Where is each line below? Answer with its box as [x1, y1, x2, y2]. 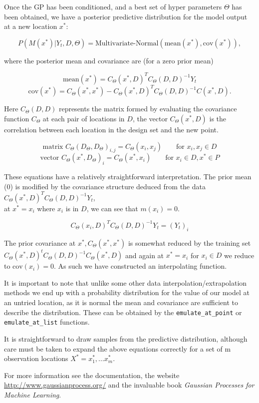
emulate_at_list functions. [4, 317, 90, 327]
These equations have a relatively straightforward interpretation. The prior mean [4, 171, 252, 182]
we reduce [224, 250, 255, 260]
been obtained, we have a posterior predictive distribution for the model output [4, 11, 248, 21]
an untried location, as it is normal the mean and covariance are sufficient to [4, 297, 238, 308]
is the [209, 113, 227, 123]
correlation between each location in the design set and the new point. [4, 124, 219, 134]
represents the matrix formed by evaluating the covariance [58, 103, 237, 114]
